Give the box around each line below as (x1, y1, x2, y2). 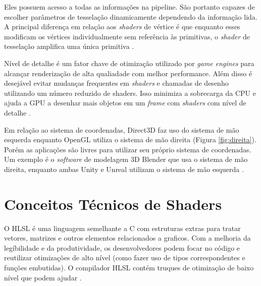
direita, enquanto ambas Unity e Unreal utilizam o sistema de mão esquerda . (4, 163, 244, 174)
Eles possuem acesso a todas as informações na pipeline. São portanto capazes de (4, 2, 255, 12)
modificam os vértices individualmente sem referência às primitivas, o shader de (4, 31, 250, 41)
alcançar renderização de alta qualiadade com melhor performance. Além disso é (4, 68, 252, 78)
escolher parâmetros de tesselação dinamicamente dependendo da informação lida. (4, 11, 257, 22)
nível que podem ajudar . (4, 272, 82, 282)
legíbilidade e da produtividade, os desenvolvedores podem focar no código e (4, 242, 240, 253)
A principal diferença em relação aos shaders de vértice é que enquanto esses (4, 21, 240, 32)
